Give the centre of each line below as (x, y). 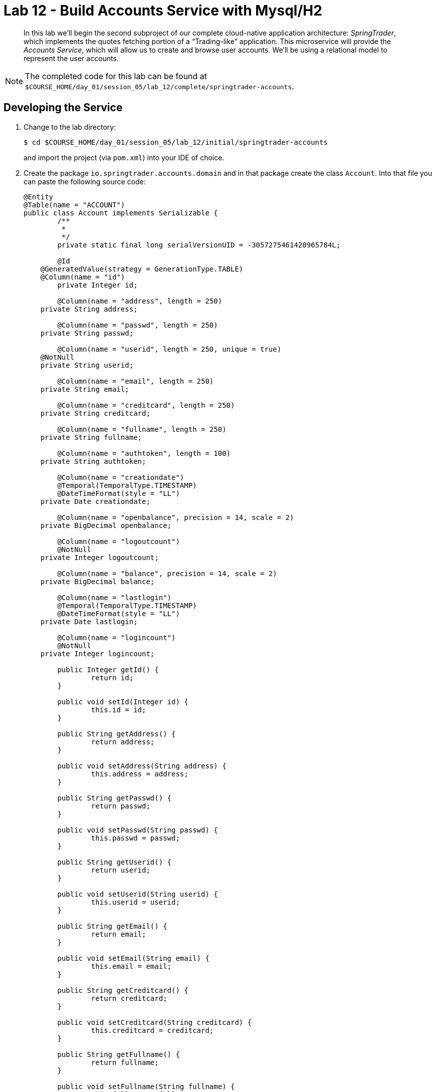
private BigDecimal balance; (97, 581)
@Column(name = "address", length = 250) (140, 301)
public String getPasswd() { (115, 798)
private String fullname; (91, 437)
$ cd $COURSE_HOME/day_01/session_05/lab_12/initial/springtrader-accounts (176, 142)
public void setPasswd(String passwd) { (138, 830)
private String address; (89, 309)
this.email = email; (131, 966)
